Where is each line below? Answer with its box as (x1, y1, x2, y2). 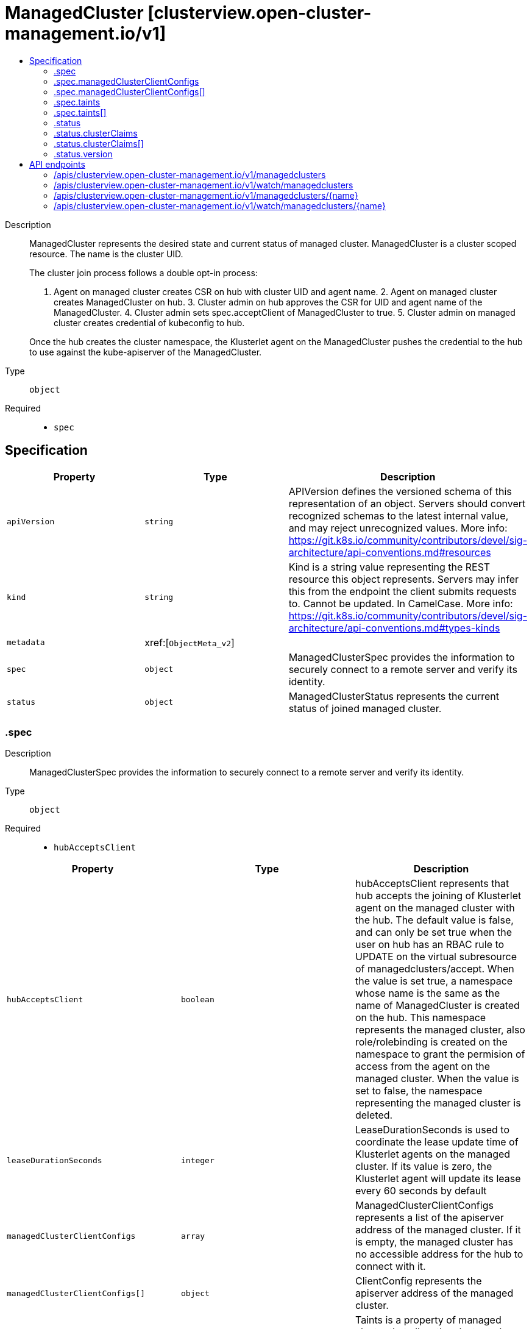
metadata (7, 638, 45, 647)
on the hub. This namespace (355, 1011, 486, 1024)
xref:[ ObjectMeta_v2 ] (144, 636, 235, 649)
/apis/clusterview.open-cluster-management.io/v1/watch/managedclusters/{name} (54, 200, 386, 211)
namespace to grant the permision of (355, 1048, 525, 1061)
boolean (180, 994, 215, 1004)
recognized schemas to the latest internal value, (288, 509, 509, 522)
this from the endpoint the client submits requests (288, 585, 517, 597)
